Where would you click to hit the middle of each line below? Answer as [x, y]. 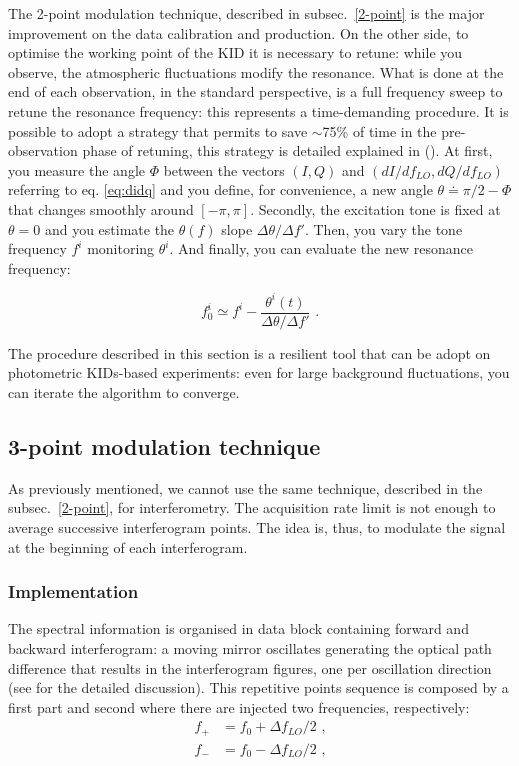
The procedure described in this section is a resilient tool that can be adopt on [249, 352]
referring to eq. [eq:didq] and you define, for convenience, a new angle [220, 189]
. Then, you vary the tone [383, 228]
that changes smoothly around [101, 208]
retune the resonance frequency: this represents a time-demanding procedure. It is [258, 110]
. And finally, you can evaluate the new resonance [321, 248]
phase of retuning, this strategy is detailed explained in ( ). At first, [287, 150]
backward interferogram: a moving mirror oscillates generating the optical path [250, 648]
